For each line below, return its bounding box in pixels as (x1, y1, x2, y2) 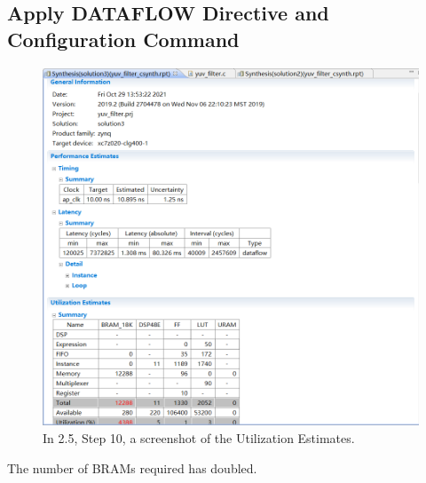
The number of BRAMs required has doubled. (7, 458, 257, 477)
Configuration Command (7, 25, 240, 52)
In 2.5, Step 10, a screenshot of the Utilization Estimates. (43, 429, 355, 447)
